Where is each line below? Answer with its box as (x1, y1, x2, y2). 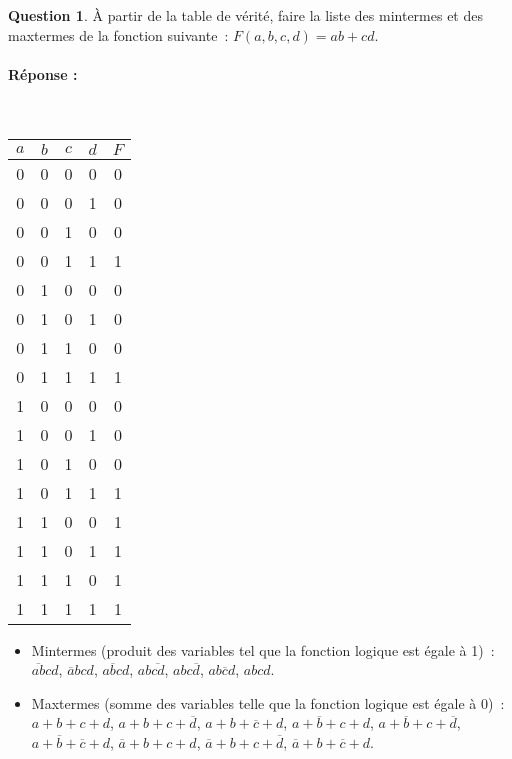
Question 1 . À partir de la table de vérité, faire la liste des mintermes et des (8, 5, 483, 25)
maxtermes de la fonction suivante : (8, 24, 229, 45)
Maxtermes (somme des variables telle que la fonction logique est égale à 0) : (31, 692, 505, 713)
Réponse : (8, 63, 78, 84)
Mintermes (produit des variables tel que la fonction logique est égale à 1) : (31, 639, 495, 660)
